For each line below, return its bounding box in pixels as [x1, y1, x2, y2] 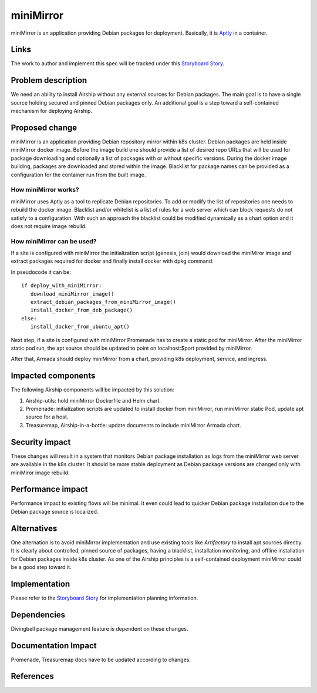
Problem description [11, 75, 87, 85]
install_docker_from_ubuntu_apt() [30, 323, 130, 330]
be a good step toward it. [11, 563, 72, 570]
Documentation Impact [11, 641, 97, 651]
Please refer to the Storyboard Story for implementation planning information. [11, 594, 198, 601]
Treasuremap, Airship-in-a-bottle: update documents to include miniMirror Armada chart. [25, 421, 242, 428]
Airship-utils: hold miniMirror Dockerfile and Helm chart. [25, 397, 161, 404]
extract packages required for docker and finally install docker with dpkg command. [11, 257, 214, 265]
